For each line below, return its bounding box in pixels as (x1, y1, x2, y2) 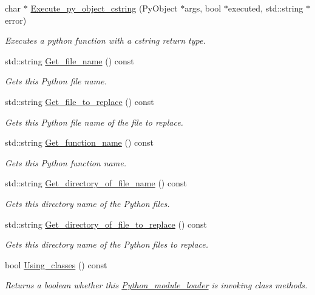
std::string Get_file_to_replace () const (5, 95, 154, 107)
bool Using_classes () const (5, 258, 107, 271)
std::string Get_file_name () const (5, 54, 134, 67)
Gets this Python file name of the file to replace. (5, 115, 183, 128)
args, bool (185, 2, 222, 14)
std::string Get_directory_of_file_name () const (5, 177, 187, 189)
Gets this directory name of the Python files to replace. (5, 238, 209, 251)
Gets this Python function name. (5, 156, 126, 169)
